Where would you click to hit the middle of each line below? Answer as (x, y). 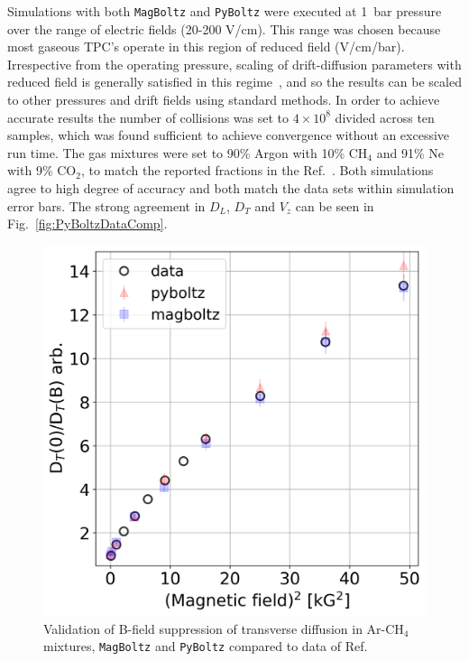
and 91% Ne (410, 152)
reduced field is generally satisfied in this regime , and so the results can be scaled (234, 82)
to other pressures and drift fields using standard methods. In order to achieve (224, 100)
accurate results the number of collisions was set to (148, 117)
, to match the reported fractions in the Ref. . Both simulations (257, 170)
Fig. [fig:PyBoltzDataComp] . (87, 223)
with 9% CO (42, 170)
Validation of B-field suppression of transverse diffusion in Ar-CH (224, 628)
